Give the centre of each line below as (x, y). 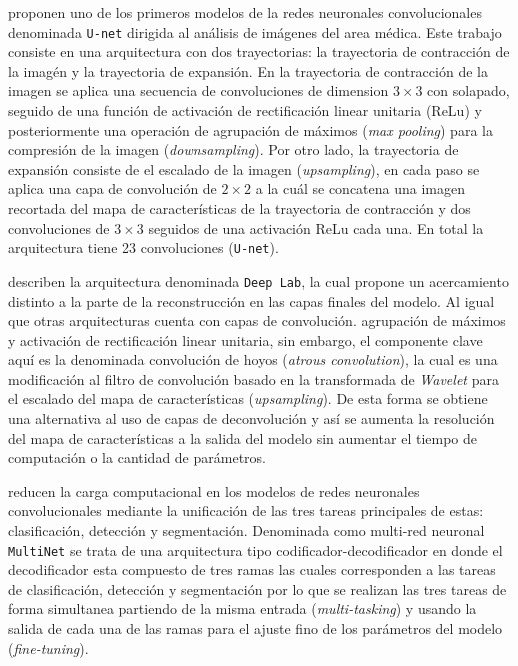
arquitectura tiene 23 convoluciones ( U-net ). (143, 247)
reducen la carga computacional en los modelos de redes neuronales (214, 490)
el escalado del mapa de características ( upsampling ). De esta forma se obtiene (248, 398)
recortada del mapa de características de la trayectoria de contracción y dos (239, 208)
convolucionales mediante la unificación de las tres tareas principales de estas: (246, 510)
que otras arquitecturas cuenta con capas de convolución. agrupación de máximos (257, 320)
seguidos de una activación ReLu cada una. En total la (316, 227)
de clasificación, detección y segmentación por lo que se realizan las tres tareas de (257, 588)
